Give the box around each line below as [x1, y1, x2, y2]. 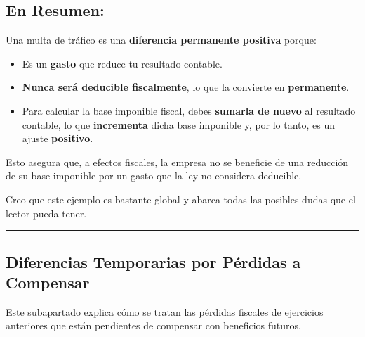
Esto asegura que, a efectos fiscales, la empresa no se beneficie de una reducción [6, 154, 349, 169]
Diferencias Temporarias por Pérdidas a [6, 250, 301, 272]
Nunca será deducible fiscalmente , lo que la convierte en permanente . [22, 80, 350, 94]
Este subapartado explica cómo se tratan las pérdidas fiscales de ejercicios [6, 304, 324, 319]
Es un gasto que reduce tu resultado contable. [22, 56, 223, 70]
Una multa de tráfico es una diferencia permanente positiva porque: [6, 32, 317, 47]
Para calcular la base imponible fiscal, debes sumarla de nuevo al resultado [22, 103, 356, 117]
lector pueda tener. [6, 205, 87, 220]
